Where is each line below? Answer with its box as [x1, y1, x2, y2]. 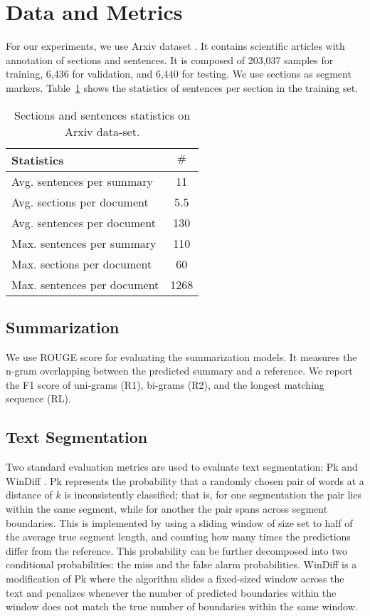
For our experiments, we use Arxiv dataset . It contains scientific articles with [6, 38, 345, 53]
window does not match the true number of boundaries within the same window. [6, 599, 358, 614]
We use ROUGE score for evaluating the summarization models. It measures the [6, 349, 357, 364]
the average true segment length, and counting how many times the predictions [6, 529, 351, 544]
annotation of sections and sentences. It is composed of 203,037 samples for [6, 52, 334, 67]
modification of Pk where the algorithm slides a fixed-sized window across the [6, 571, 344, 586]
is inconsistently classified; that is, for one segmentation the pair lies [64, 487, 361, 502]
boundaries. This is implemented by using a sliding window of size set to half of [6, 515, 353, 530]
